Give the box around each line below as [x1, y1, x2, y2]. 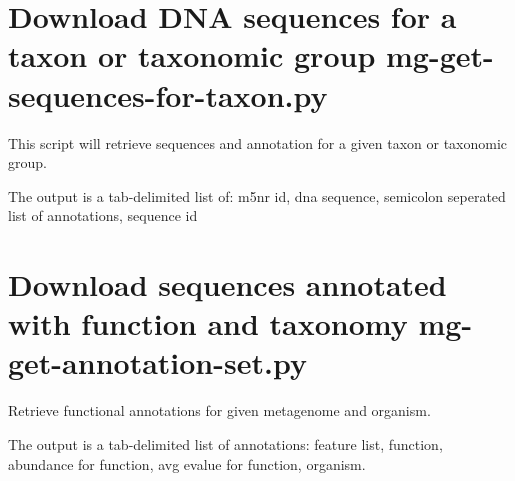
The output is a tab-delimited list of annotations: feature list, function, [8, 433, 443, 454]
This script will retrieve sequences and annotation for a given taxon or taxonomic [8, 132, 508, 153]
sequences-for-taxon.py [8, 74, 328, 115]
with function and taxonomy [8, 303, 408, 344]
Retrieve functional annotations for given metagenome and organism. [8, 400, 431, 421]
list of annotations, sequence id [8, 205, 198, 226]
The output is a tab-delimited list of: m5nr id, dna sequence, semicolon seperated [8, 185, 506, 206]
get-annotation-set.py [8, 342, 307, 383]
